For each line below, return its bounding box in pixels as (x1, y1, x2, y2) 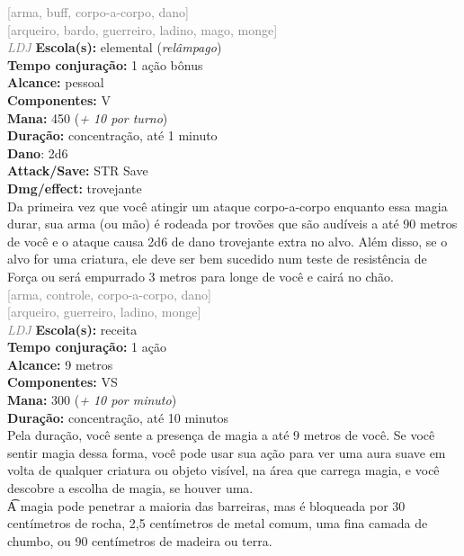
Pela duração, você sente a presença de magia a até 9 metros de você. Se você (7, 426, 435, 444)
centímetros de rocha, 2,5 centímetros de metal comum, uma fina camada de (7, 514, 428, 533)
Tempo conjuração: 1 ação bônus (7, 55, 203, 74)
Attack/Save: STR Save (7, 161, 148, 180)
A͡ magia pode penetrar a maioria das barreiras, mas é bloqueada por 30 (7, 496, 406, 515)
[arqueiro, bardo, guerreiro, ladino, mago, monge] (7, 20, 278, 39)
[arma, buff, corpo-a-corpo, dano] (7, 3, 189, 21)
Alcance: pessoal (7, 73, 104, 92)
